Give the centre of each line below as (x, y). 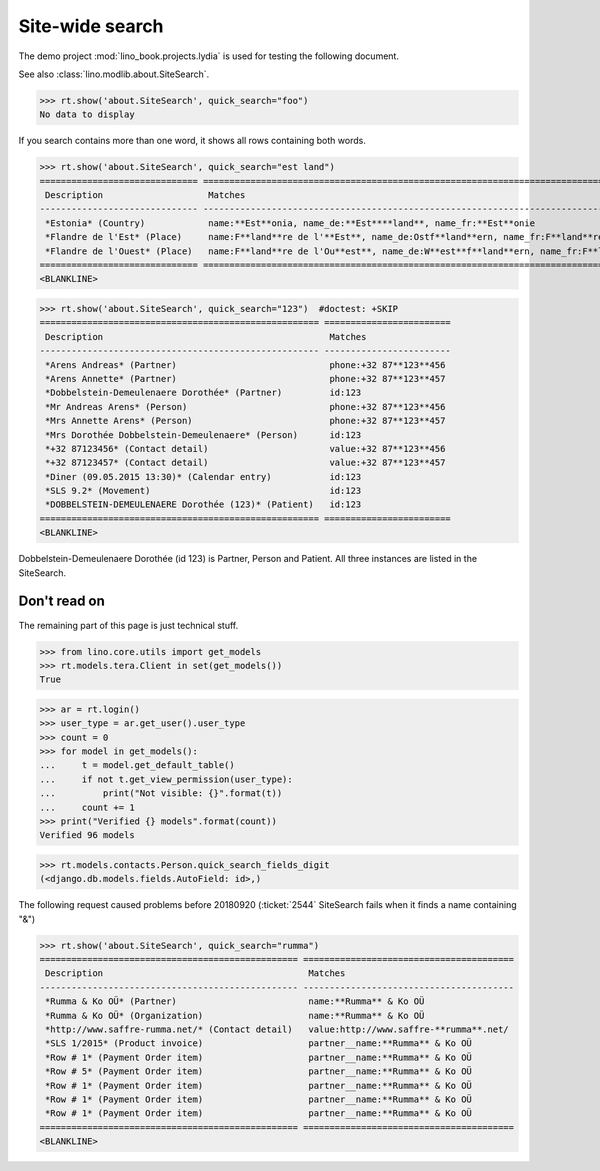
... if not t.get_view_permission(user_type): (166, 779)
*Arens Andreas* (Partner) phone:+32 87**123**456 (245, 364)
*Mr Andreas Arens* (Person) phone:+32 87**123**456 (245, 406)
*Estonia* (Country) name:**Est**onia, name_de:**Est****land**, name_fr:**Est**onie (290, 223)
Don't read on (61, 601)
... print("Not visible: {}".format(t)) (161, 793)
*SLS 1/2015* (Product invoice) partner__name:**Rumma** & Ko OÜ (258, 1043)
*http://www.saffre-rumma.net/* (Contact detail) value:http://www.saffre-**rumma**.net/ (277, 1029)
